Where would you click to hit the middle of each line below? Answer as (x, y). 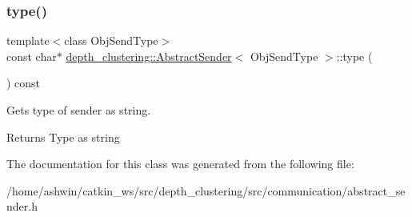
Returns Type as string (63, 137)
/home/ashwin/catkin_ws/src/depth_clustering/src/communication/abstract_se (206, 190)
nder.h (22, 206)
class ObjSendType (111, 40)
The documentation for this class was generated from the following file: (180, 164)
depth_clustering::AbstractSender (149, 56)
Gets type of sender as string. (79, 110)
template (28, 40)
